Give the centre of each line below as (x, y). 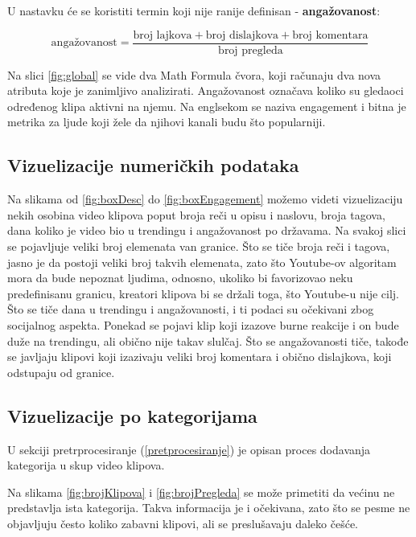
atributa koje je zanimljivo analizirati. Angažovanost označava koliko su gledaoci (206, 90)
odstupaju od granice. (61, 372)
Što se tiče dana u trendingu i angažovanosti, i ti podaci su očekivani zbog (191, 309)
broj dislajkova (242, 35)
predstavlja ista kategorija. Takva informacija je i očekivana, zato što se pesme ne (209, 508)
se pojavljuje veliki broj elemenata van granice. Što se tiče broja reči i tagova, (199, 246)
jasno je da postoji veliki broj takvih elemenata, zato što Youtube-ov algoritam (202, 262)
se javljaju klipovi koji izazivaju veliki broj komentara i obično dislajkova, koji (200, 357)
